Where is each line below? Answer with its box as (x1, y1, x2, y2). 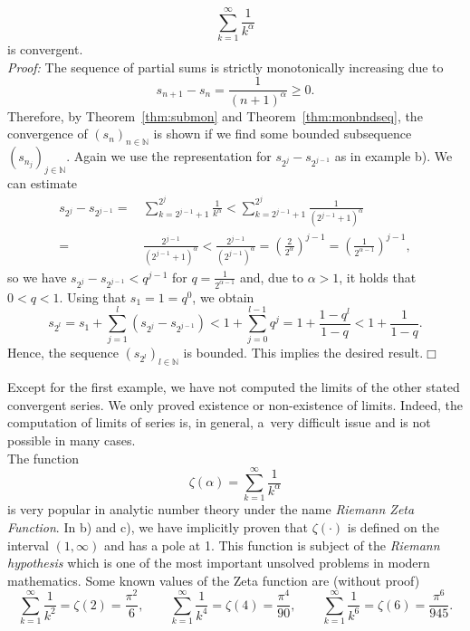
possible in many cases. (7, 431, 136, 450)
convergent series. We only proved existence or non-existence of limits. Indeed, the (7, 395, 463, 414)
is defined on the (347, 517, 439, 536)
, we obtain (192, 287, 254, 306)
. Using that (59, 287, 127, 306)
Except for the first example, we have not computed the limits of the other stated (7, 378, 460, 397)
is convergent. (7, 40, 83, 59)
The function (7, 448, 79, 467)
